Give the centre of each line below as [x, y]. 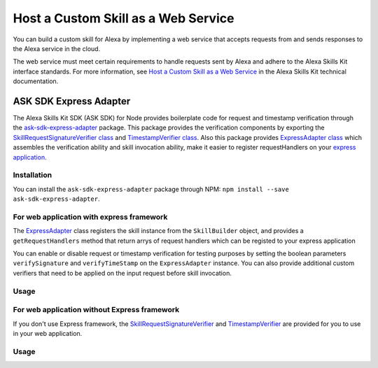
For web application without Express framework [96, 310]
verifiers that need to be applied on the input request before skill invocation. [122, 273]
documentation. [36, 81]
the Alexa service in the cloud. [57, 48]
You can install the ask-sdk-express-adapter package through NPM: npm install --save [151, 189]
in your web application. [48, 333]
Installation [33, 175]
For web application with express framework [90, 217]
